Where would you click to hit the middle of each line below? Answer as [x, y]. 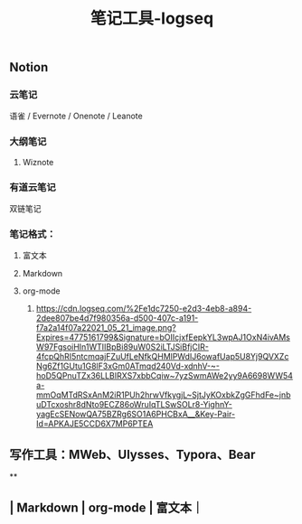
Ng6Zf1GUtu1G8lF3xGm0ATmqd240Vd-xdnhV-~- [127, 366]
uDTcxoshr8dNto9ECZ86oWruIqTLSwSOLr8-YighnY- [134, 405]
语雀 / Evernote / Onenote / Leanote [76, 116]
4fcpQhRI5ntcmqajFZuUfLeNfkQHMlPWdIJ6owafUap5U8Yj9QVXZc [162, 357]
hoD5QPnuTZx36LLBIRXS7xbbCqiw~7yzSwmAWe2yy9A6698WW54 [165, 376]
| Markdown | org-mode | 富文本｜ [107, 507]
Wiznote [38, 162]
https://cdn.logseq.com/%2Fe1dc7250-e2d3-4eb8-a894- [144, 309]
